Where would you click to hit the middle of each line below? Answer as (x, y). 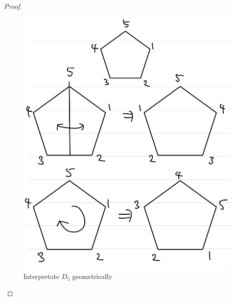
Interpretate (42, 276)
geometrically (92, 276)
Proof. (13, 6)
